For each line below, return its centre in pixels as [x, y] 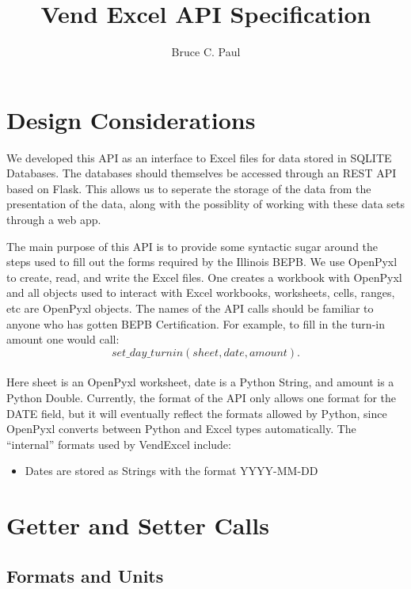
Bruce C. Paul [206, 52]
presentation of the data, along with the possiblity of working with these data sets [205, 204]
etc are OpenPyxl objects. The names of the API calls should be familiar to [190, 308]
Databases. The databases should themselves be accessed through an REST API [202, 173]
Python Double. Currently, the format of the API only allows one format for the [202, 397]
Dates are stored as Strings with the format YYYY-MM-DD [171, 471]
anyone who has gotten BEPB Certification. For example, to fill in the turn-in [196, 323]
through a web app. [54, 220]
